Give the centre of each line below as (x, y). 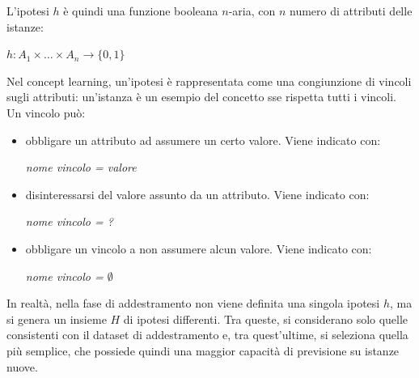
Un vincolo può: (46, 112)
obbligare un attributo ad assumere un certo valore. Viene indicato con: (203, 140)
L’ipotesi (28, 11)
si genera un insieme (57, 319)
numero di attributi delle (351, 11)
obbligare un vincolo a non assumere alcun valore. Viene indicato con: (199, 248)
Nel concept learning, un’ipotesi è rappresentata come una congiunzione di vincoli (209, 81)
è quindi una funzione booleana (141, 11)
